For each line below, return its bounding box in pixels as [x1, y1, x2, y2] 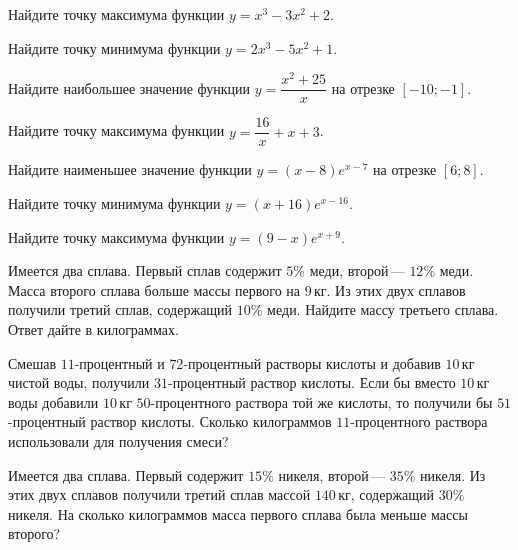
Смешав [8, 352, 57, 373]
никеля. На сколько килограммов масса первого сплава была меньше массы [8, 503, 468, 524]
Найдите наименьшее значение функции [8, 159, 252, 180]
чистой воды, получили [8, 372, 150, 393]
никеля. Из [420, 464, 486, 485]
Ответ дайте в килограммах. [8, 318, 179, 339]
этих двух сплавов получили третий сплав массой [8, 484, 311, 505]
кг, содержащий [338, 484, 435, 505]
